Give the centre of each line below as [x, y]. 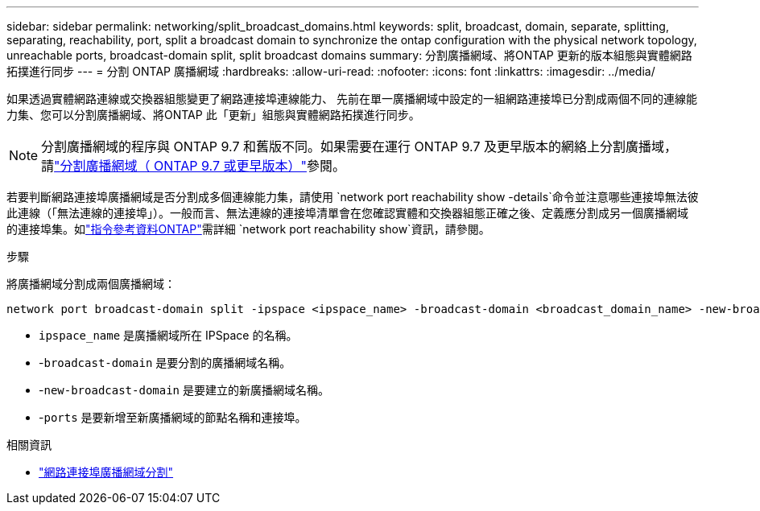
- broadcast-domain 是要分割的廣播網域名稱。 [165, 363]
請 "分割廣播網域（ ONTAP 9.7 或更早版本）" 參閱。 [193, 166]
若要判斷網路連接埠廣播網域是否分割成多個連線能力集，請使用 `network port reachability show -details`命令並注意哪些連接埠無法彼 [353, 197]
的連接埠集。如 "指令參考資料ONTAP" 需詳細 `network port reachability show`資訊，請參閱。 [248, 229]
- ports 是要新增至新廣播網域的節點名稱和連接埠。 [173, 417]
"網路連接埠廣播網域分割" [106, 472]
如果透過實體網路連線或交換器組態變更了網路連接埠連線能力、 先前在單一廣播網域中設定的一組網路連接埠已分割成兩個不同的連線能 [352, 99]
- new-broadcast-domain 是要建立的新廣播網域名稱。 [184, 390]
